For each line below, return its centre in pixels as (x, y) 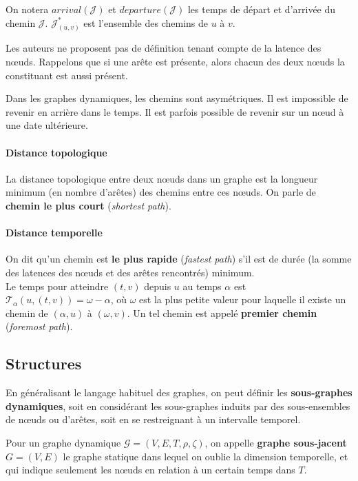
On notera (27, 9)
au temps (202, 286)
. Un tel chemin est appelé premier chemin (222, 313)
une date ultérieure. (47, 125)
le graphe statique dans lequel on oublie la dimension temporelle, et (206, 456)
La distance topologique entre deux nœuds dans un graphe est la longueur (162, 178)
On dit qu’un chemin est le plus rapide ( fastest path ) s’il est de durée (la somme (179, 259)
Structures (44, 364)
